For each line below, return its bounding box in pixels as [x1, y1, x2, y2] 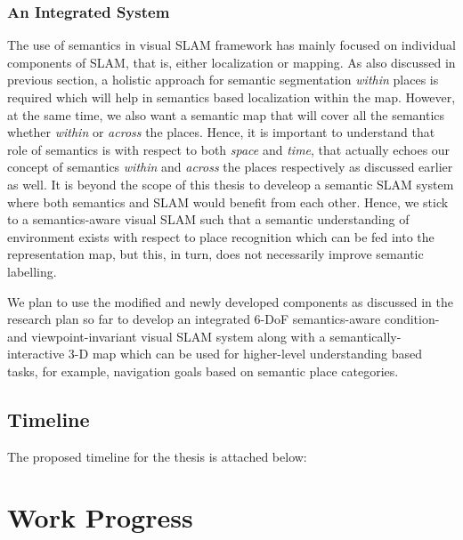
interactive [7, 344, 65, 363]
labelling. [7, 262, 57, 280]
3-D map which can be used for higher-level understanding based [68, 344, 423, 363]
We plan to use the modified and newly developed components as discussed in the [7, 292, 453, 310]
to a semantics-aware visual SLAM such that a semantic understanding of [7, 210, 410, 229]
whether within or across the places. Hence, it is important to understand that [7, 123, 435, 141]
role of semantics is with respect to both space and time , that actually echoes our [7, 140, 451, 158]
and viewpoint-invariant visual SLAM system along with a [7, 326, 326, 345]
